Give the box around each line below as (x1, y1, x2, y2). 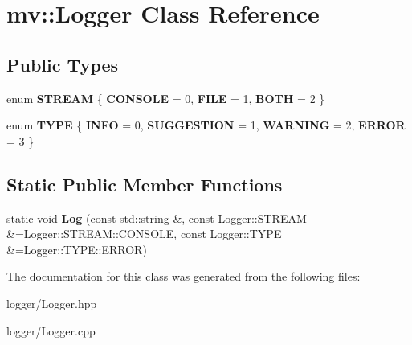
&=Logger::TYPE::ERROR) (6, 240, 147, 257)
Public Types (6, 51, 119, 76)
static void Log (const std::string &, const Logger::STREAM (6, 209, 307, 226)
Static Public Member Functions (6, 171, 283, 196)
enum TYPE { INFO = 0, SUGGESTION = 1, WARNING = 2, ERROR (6, 117, 406, 133)
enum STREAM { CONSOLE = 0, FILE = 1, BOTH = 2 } (6, 89, 325, 106)
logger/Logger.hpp (6, 294, 97, 311)
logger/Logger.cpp (6, 322, 96, 339)
